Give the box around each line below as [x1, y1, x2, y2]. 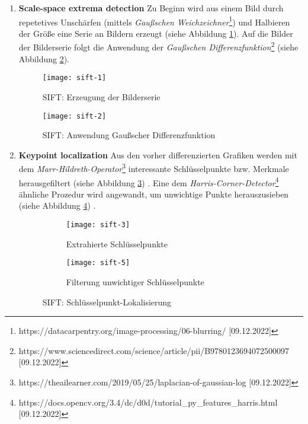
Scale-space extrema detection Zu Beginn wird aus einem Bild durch [18, 2, 284, 14]
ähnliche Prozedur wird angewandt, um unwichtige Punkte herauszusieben [18, 187, 289, 200]
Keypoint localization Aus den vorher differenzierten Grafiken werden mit [18, 148, 297, 161]
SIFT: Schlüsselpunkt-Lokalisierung [42, 295, 172, 308]
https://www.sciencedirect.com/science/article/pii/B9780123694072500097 [18, 344, 290, 356]
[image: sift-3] [66, 221, 130, 229]
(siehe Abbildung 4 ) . [18, 199, 96, 212]
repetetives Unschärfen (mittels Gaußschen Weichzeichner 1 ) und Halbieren [18, 14, 290, 28]
